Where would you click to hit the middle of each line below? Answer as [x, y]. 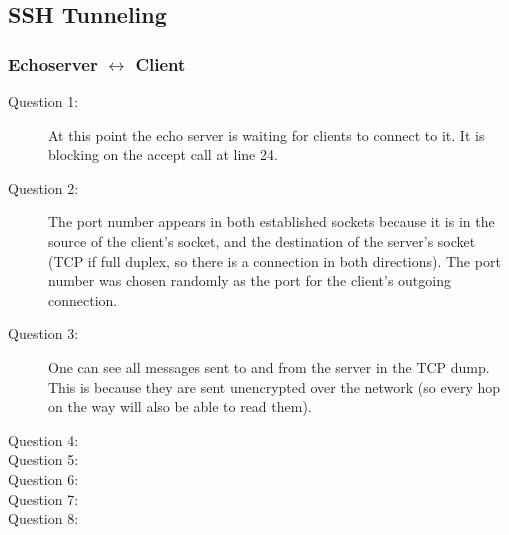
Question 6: [43, 478]
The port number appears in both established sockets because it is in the [271, 221]
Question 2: [43, 187]
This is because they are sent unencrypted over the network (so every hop [274, 386]
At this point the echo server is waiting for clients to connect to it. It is [266, 134]
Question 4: [43, 439]
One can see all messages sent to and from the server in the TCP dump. [269, 366]
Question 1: [43, 101]
